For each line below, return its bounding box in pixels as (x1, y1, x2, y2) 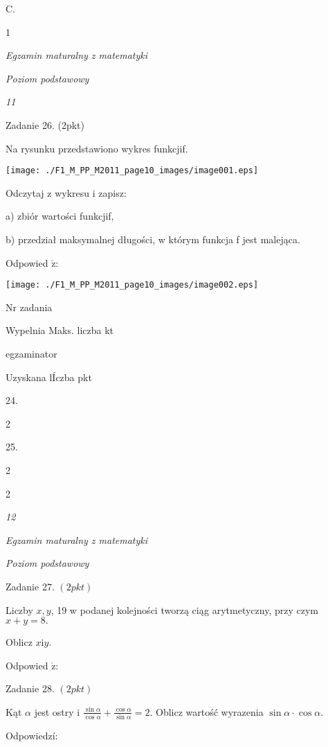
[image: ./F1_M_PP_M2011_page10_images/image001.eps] (6, 166, 259, 176)
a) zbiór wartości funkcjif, (6, 209, 114, 223)
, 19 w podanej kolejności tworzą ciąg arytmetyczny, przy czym (51, 602, 318, 617)
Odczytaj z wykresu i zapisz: (6, 185, 127, 200)
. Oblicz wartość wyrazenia (149, 704, 264, 719)
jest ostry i (34, 704, 80, 719)
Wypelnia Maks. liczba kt (6, 323, 114, 337)
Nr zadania (6, 299, 53, 314)
